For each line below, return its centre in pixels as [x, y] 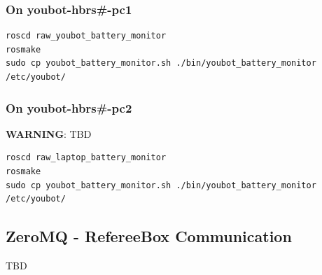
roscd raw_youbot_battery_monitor [86, 36]
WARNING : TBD [49, 133]
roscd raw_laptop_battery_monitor [86, 158]
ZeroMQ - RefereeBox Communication [149, 236]
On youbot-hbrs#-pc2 [69, 107]
